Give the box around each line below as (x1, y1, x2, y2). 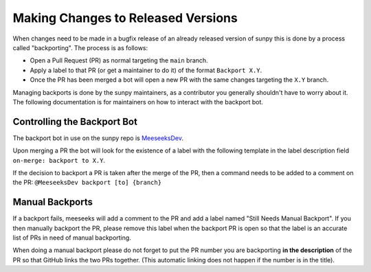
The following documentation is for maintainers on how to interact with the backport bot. (12, 98, 264, 106)
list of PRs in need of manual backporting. (12, 234, 132, 242)
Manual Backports (12, 196, 93, 208)
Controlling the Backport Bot (12, 115, 137, 127)
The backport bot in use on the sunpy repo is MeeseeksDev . (12, 134, 183, 142)
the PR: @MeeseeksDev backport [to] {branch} (12, 179, 161, 187)
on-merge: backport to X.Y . (12, 156, 106, 164)
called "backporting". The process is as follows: (12, 43, 148, 52)
